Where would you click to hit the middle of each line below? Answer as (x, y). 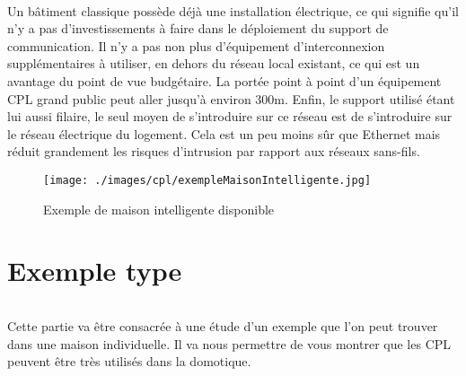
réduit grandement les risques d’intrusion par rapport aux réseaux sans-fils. (214, 151)
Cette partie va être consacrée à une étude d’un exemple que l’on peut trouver (223, 326)
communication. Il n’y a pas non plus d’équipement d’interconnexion (196, 45)
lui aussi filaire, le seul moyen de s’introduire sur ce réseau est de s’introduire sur (230, 116)
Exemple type (95, 271)
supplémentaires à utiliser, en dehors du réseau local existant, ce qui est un (214, 63)
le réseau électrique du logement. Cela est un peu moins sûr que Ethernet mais (224, 133)
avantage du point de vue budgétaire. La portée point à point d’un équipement (224, 80)
